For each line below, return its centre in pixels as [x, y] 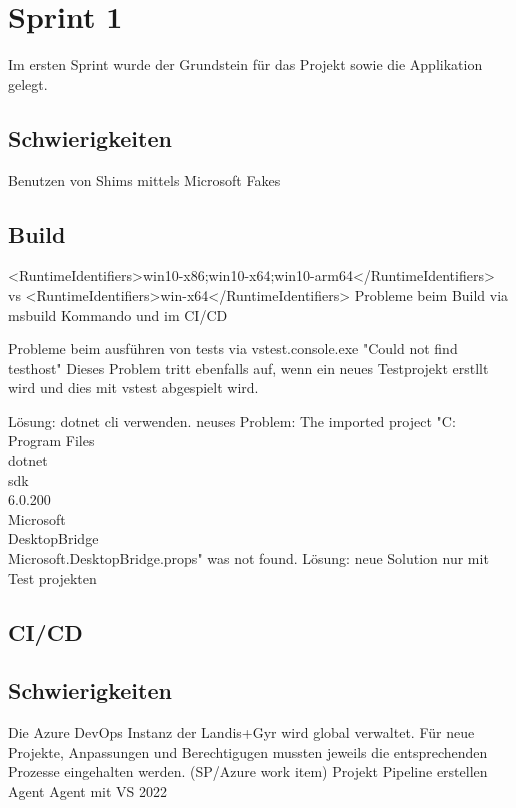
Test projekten [52, 577]
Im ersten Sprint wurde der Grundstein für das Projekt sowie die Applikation [245, 64]
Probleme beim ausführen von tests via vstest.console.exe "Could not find [233, 348]
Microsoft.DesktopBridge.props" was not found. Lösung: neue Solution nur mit [248, 558]
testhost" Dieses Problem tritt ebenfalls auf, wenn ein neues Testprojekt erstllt [248, 367]
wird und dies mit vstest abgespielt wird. [133, 387]
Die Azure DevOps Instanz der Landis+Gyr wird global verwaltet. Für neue [241, 732]
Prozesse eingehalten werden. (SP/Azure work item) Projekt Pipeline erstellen [248, 771]
